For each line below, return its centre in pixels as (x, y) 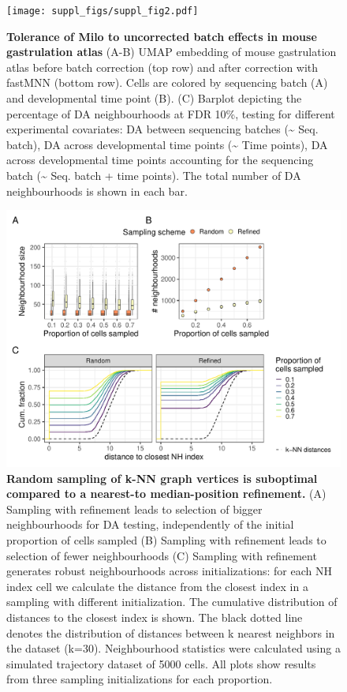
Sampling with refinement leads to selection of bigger (134, 509)
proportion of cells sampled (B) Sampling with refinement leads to (166, 540)
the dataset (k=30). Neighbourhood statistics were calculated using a (173, 648)
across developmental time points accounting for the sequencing (160, 160)
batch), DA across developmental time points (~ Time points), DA (167, 144)
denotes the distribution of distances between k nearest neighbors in (171, 632)
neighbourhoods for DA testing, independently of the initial (150, 524)
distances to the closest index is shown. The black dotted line (155, 617)
